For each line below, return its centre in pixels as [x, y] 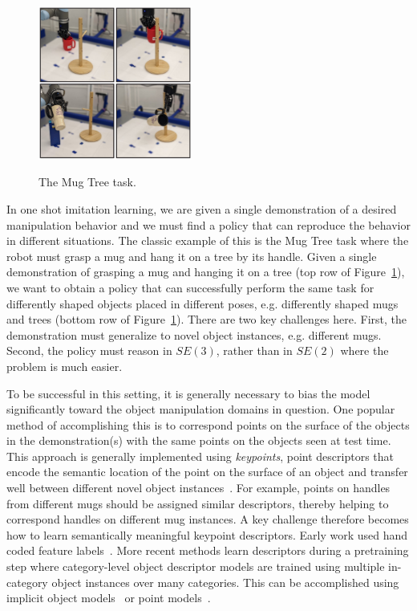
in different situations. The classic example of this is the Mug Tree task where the [208, 240]
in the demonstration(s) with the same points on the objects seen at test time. [199, 440]
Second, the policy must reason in [89, 350]
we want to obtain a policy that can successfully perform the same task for [190, 287]
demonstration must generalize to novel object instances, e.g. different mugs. [194, 334]
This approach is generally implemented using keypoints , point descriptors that [200, 456]
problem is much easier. [65, 366]
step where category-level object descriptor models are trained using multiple [196, 566]
